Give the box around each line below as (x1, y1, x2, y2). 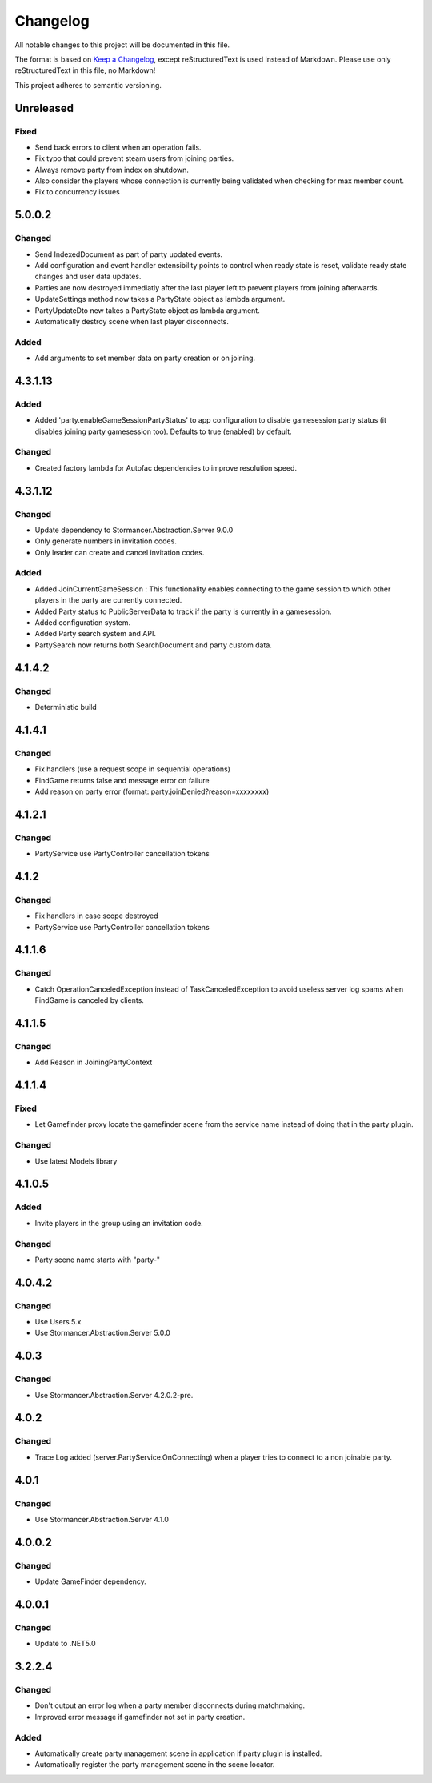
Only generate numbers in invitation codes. (34, 536, 178, 546)
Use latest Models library (34, 1156, 118, 1166)
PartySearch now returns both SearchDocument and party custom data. (34, 640, 272, 650)
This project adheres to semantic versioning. (14, 80, 162, 90)
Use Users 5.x (34, 1317, 82, 1327)
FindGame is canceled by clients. (34, 996, 144, 1005)
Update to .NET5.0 (34, 1639, 96, 1649)
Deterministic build (34, 702, 98, 711)
